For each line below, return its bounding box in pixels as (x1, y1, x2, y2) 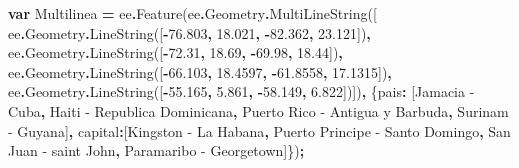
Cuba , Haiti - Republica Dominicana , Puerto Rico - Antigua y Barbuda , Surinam (8, 100, 509, 121)
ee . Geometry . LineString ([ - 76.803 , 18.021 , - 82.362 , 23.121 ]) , (8, 22, 371, 43)
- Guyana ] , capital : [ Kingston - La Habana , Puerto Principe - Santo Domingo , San (8, 120, 511, 141)
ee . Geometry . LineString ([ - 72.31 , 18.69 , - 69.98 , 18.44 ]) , (8, 42, 343, 63)
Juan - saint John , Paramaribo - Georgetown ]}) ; (8, 140, 305, 161)
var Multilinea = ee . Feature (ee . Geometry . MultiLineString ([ (8, 3, 377, 23)
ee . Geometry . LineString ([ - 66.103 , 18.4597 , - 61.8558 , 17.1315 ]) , (8, 61, 392, 82)
